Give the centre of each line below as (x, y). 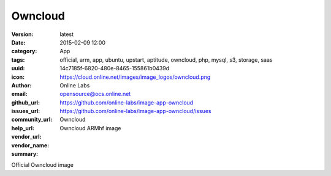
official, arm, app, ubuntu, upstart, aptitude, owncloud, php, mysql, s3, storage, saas (166, 60)
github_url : (25, 102)
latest (67, 34)
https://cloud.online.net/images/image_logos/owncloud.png (135, 77)
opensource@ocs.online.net (95, 94)
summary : (25, 154)
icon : (18, 77)
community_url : (32, 120)
